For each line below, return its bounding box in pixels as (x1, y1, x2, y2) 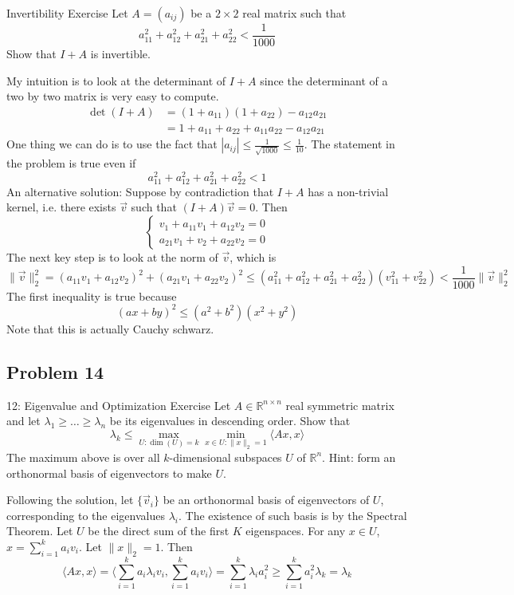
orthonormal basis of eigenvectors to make (6, 464, 212, 481)
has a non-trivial (308, 183, 389, 199)
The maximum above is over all (6, 448, 160, 465)
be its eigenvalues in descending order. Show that (109, 412, 351, 429)
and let (6, 412, 41, 429)
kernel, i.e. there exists (6, 199, 116, 215)
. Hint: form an (322, 448, 396, 465)
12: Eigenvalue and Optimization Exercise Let (6, 396, 231, 413)
